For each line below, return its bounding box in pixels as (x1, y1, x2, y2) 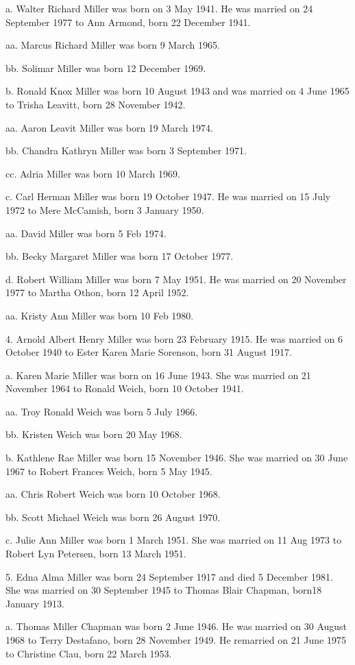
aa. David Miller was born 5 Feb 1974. (5, 226, 167, 240)
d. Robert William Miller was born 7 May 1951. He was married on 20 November (5, 271, 347, 286)
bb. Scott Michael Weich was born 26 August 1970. (5, 509, 221, 524)
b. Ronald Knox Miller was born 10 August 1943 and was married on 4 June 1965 (5, 84, 350, 98)
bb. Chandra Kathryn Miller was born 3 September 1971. (5, 143, 247, 158)
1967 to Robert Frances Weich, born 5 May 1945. (5, 463, 212, 478)
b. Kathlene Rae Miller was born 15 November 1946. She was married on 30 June (5, 450, 348, 465)
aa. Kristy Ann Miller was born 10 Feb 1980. (5, 308, 194, 322)
